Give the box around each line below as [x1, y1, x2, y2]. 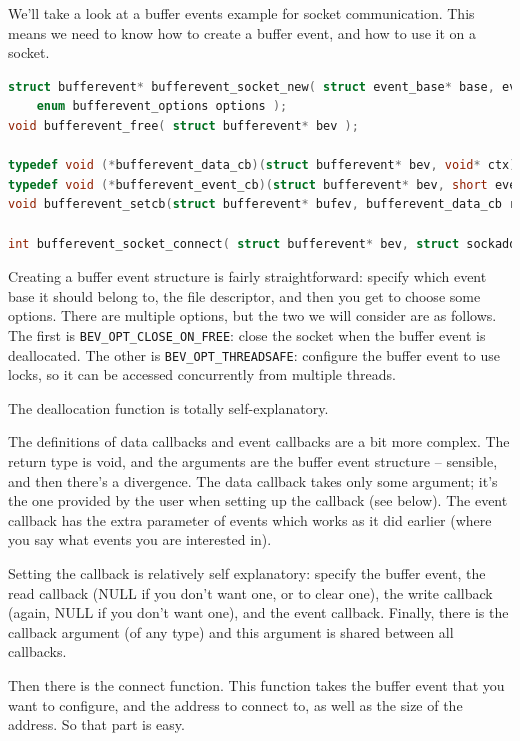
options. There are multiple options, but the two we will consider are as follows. [8, 305, 497, 326]
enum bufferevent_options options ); [36, 99, 288, 114]
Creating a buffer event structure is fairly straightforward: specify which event [8, 266, 487, 287]
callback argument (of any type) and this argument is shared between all [8, 621, 454, 642]
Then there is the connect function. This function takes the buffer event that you [8, 674, 505, 695]
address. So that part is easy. [8, 714, 185, 735]
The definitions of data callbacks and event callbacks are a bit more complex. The [8, 431, 510, 452]
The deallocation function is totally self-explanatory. [8, 397, 329, 418]
